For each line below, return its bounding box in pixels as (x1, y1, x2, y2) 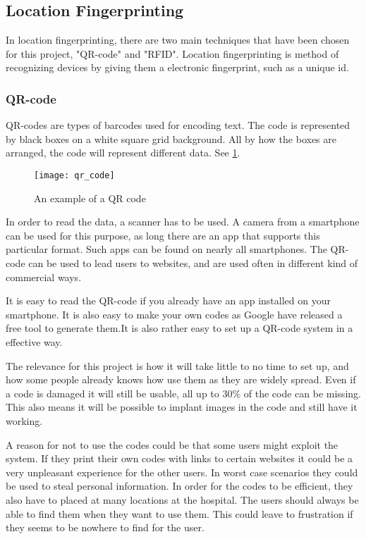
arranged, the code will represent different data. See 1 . (6, 145, 240, 160)
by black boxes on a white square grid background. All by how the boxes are (6, 131, 336, 146)
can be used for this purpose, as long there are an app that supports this (6, 228, 320, 242)
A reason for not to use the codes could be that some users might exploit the (6, 437, 338, 452)
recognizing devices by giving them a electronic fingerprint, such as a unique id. (6, 60, 349, 75)
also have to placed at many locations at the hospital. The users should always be (6, 492, 359, 507)
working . (6, 413, 43, 428)
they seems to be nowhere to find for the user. (6, 520, 205, 535)
